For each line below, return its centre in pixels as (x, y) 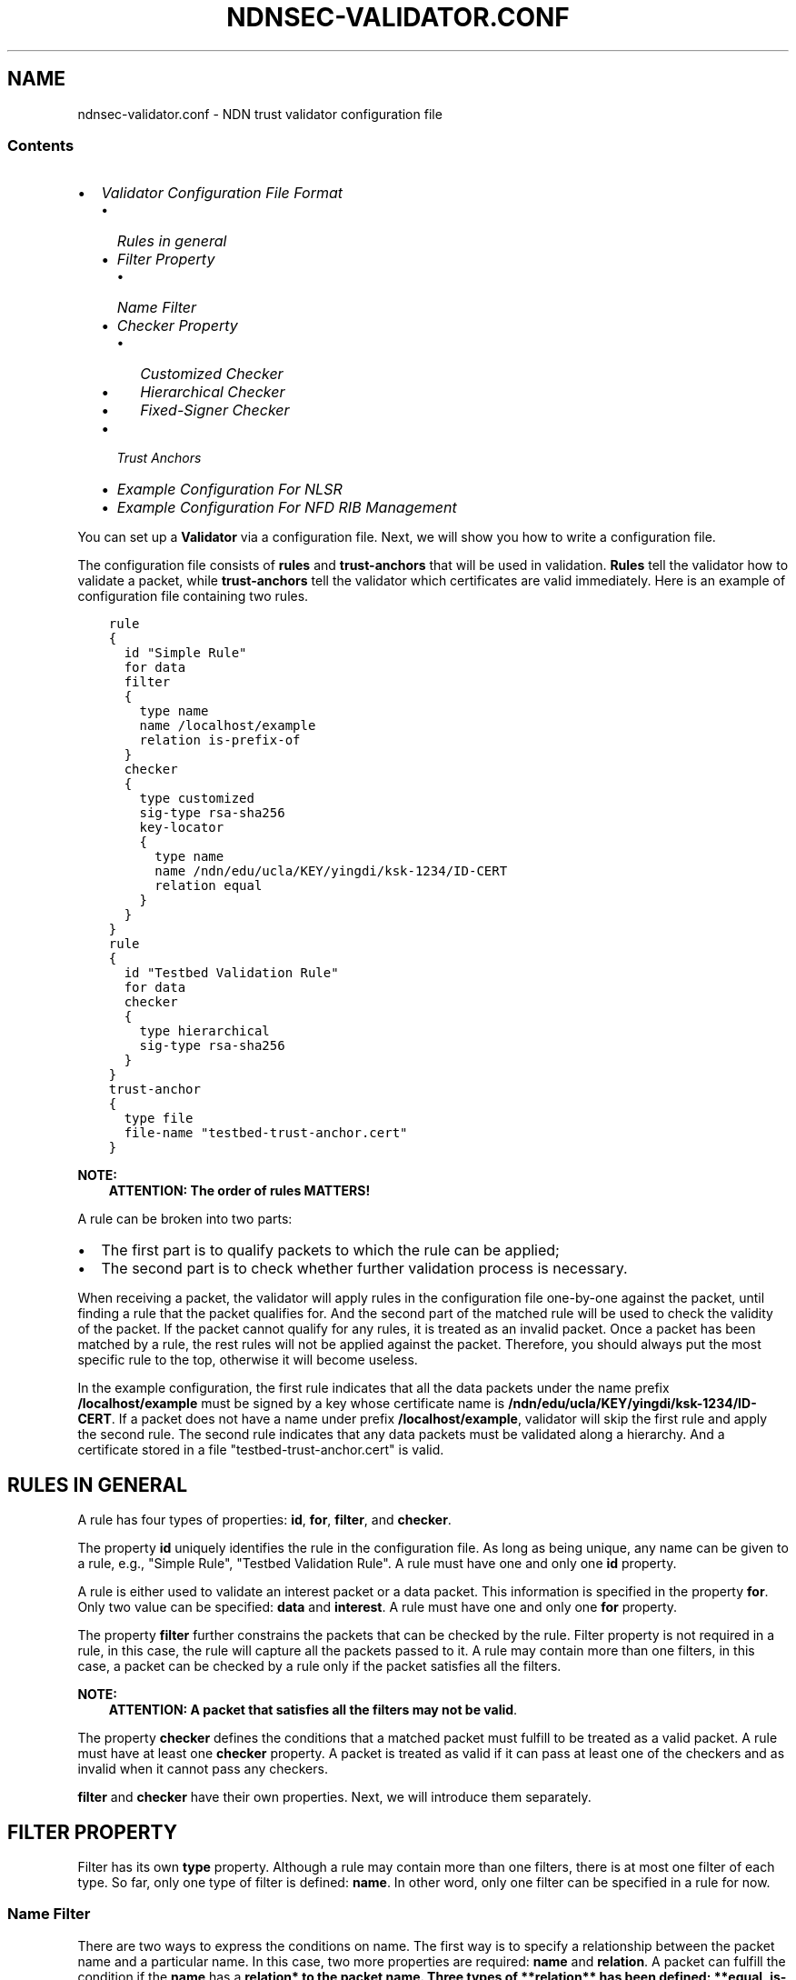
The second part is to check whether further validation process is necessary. (364, 1269)
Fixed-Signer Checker (215, 410)
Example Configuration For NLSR (229, 490)
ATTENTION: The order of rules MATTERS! (239, 1191)
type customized (197, 799)
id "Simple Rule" (185, 653)
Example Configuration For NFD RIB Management (287, 508)
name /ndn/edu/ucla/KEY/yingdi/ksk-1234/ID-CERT (331, 871)
